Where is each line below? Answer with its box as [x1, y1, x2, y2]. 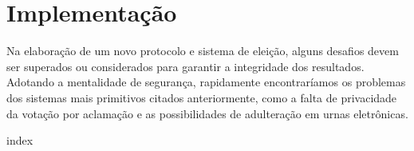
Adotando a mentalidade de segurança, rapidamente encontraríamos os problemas [6, 74, 406, 90]
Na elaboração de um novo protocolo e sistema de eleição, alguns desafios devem [6, 42, 399, 59]
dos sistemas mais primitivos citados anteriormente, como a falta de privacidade [6, 89, 397, 105]
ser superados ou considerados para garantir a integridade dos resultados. [6, 58, 365, 74]
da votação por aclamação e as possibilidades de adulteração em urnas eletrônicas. [6, 105, 408, 121]
